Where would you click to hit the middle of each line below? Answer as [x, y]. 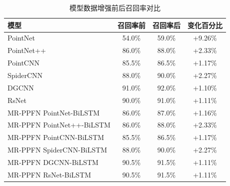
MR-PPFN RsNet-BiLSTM [49, 174]
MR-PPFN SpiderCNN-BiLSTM [57, 150]
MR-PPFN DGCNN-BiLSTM [53, 162]
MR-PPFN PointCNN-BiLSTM [56, 137]
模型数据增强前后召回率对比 [115, 7]
